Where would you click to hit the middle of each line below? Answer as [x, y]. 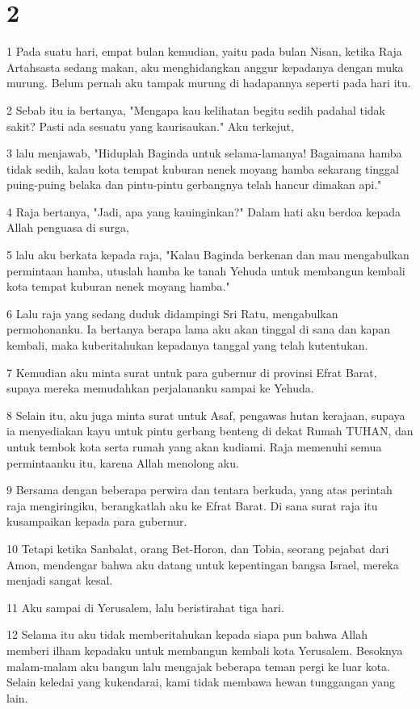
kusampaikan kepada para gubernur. [97, 521]
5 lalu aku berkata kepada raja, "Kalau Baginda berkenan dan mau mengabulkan [208, 255]
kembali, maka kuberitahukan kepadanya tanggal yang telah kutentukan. [187, 345]
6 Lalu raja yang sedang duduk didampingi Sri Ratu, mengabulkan [172, 313]
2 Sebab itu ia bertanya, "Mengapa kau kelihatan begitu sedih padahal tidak [196, 109]
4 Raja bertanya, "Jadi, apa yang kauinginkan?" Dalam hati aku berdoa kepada [204, 211]
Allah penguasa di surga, [68, 227]
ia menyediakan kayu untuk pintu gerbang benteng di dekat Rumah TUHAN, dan [210, 431]
